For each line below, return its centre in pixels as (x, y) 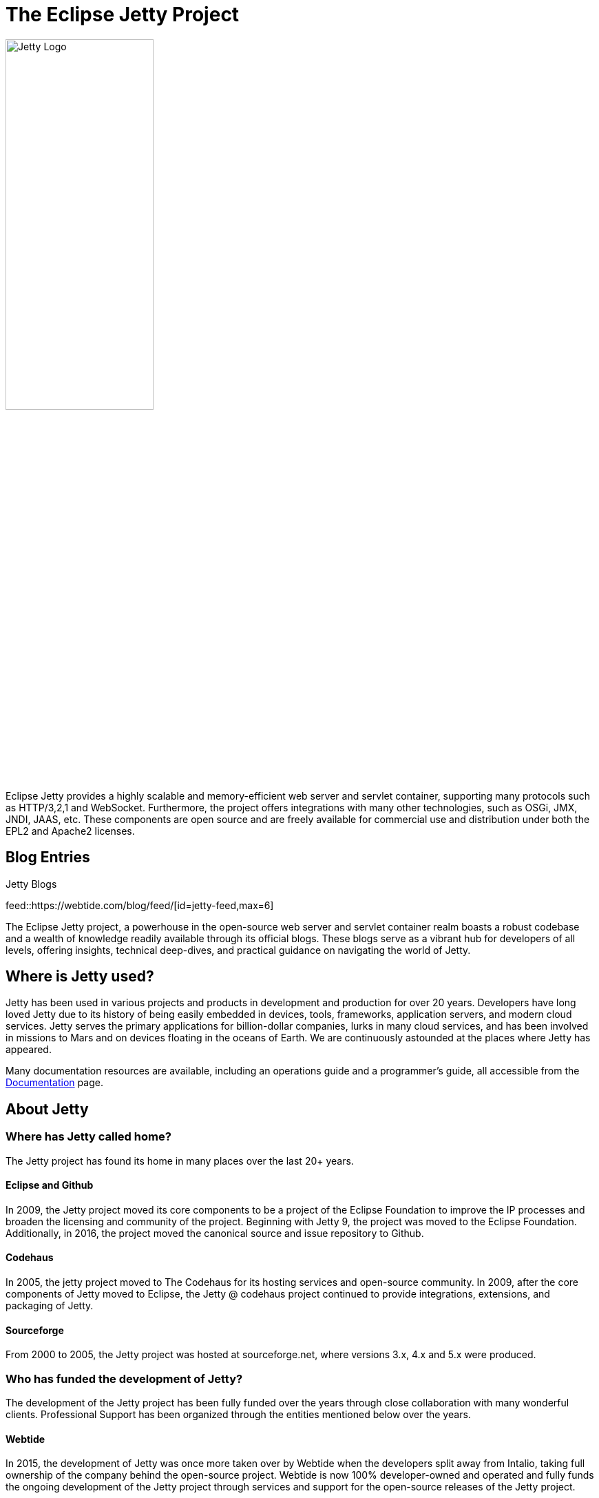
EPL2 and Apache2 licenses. (70, 831)
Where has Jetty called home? (88, 1137)
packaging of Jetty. (50, 1306)
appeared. (29, 1050)
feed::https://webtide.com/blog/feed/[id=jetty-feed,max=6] (140, 905)
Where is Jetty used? (80, 977)
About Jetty (47, 1109)
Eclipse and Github (50, 1185)
